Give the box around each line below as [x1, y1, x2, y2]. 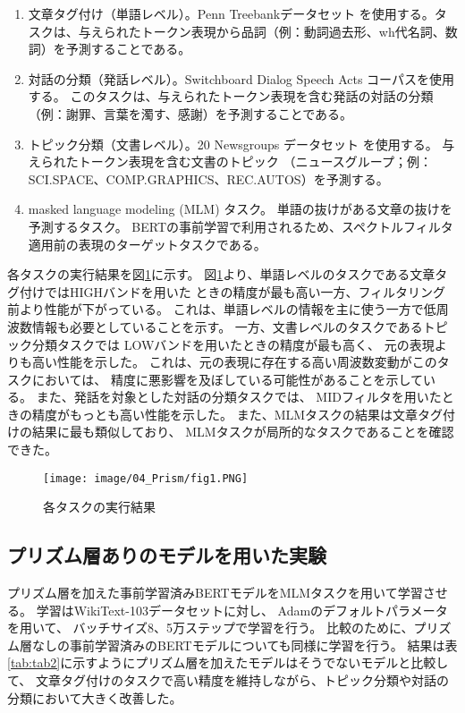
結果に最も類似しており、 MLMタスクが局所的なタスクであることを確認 [31, 422, 454, 441]
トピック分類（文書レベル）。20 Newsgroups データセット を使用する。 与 [28, 134, 455, 153]
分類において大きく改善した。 [7, 688, 182, 707]
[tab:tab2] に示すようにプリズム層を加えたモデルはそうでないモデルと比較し [7, 653, 449, 672]
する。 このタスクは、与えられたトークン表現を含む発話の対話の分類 [28, 87, 434, 106]
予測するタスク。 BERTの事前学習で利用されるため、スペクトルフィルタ [28, 216, 453, 235]
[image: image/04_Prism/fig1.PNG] [43, 471, 249, 485]
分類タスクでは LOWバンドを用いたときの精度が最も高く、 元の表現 [31, 335, 435, 353]
